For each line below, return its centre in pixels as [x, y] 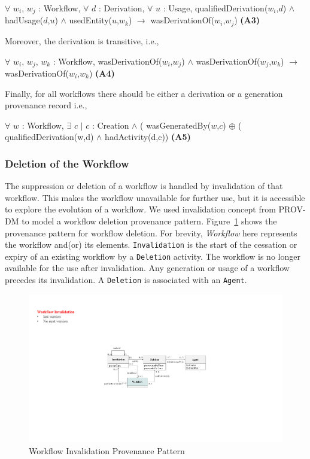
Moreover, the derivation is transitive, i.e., [82, 40]
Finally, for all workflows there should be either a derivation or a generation [144, 93]
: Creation [110, 125]
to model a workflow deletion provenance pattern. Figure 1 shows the [149, 221]
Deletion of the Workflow [67, 163]
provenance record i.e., [46, 105]
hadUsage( [24, 20]
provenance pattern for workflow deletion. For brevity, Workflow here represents [151, 232]
